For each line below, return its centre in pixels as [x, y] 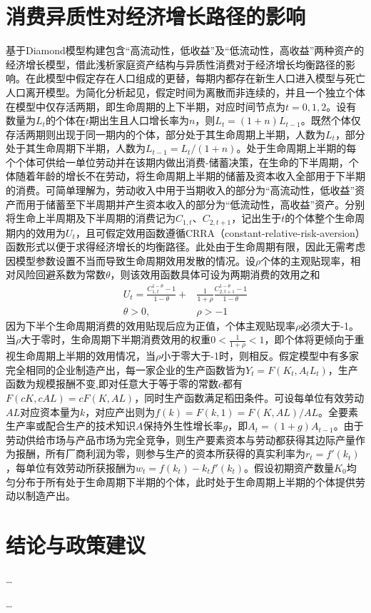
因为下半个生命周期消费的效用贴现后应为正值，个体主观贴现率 [151, 325]
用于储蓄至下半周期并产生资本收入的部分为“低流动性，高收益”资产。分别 [195, 204]
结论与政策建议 [76, 544]
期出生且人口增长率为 [139, 120]
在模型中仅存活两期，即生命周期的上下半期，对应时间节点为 [146, 106]
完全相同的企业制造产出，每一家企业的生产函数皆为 [126, 369]
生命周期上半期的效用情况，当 [85, 356]
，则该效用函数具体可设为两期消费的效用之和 [215, 274]
